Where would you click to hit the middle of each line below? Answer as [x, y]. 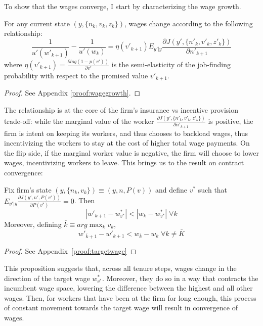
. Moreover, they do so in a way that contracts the [180, 278]
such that [213, 189]
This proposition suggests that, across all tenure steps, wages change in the [120, 268]
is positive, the [231, 121]
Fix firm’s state [28, 189]
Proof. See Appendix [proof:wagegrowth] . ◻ [72, 93]
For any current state [37, 23]
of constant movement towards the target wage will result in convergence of [121, 308]
